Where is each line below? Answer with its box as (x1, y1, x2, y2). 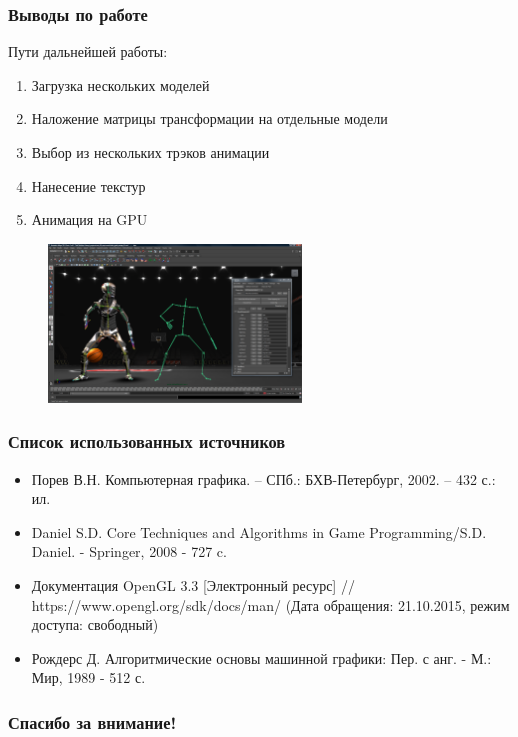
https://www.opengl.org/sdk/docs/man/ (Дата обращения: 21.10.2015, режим (31, 594, 510, 615)
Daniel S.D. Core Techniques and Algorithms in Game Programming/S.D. (31, 521, 487, 542)
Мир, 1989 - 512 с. (31, 667, 146, 688)
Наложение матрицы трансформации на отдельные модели (31, 108, 388, 129)
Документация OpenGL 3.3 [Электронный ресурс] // (31, 574, 355, 595)
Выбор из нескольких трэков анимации (31, 142, 270, 162)
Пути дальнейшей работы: (8, 41, 168, 62)
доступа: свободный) (31, 614, 159, 635)
